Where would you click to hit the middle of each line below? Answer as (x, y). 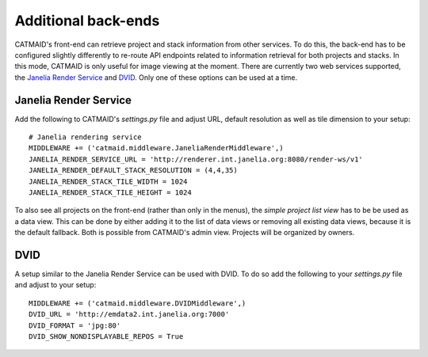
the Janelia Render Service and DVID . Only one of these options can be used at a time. (156, 77)
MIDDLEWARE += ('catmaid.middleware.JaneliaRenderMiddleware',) (157, 148)
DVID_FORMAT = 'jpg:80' (75, 325)
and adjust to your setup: (55, 285)
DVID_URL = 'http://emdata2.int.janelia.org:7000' (129, 314)
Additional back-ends (87, 21)
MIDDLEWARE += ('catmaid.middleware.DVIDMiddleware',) (138, 303)
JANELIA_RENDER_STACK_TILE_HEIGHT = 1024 (110, 192)
